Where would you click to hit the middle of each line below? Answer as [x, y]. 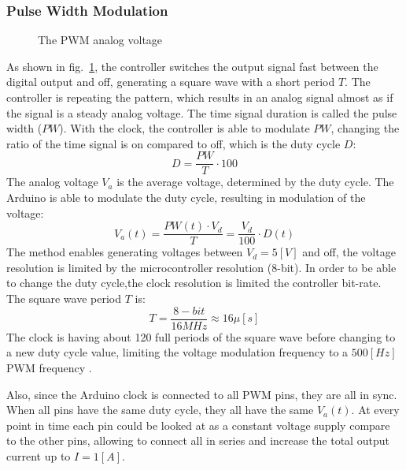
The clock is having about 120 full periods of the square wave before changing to [201, 336]
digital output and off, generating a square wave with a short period [171, 82]
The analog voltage [52, 182]
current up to [39, 455]
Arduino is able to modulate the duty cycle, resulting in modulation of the [186, 198]
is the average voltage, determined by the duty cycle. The [255, 182]
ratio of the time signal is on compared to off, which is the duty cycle [173, 143]
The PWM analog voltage [100, 40]
